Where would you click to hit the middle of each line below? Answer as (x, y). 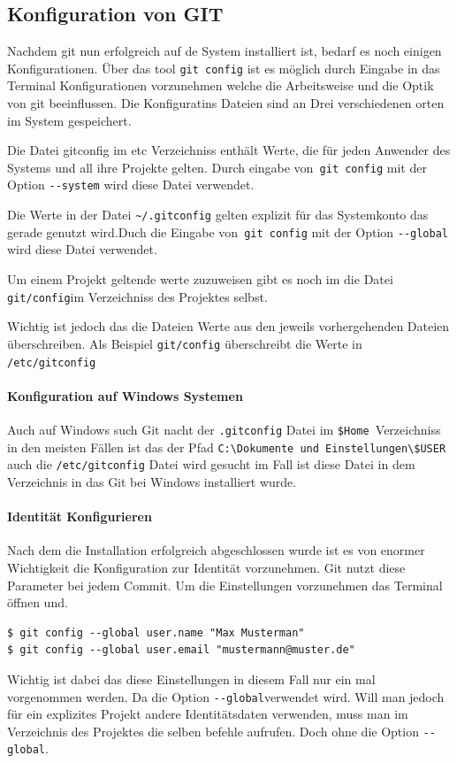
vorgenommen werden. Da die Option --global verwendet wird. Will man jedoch (226, 696)
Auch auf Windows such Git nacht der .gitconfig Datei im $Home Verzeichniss (224, 429)
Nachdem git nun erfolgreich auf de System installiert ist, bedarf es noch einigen (225, 51)
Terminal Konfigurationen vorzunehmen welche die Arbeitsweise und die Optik (221, 85)
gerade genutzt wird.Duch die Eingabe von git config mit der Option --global (228, 231)
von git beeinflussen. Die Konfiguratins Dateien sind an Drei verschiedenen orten (226, 103)
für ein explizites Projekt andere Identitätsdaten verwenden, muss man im (208, 714)
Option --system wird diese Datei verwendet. (131, 185)
